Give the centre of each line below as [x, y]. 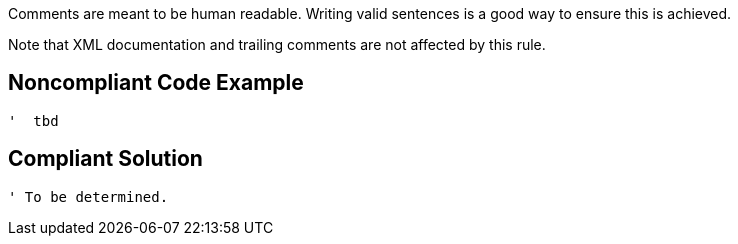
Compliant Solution [105, 159]
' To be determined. [88, 196]
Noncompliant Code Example [156, 83]
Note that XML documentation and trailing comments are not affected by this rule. [277, 44]
